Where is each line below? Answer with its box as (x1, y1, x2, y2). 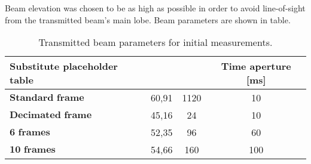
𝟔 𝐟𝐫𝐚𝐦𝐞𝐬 (10, 127, 50, 137)
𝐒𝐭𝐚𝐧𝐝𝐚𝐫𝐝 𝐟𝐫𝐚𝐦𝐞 (10, 92, 84, 103)
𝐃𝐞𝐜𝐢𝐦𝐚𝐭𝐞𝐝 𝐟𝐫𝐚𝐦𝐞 (10, 110, 92, 120)
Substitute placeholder (10, 59, 118, 73)
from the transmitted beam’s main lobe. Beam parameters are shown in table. (5, 13, 291, 26)
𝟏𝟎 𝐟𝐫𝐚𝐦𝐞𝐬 (10, 144, 56, 154)
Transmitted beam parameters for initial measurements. (38, 35, 273, 49)
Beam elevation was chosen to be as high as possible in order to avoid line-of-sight (5, 2, 306, 14)
